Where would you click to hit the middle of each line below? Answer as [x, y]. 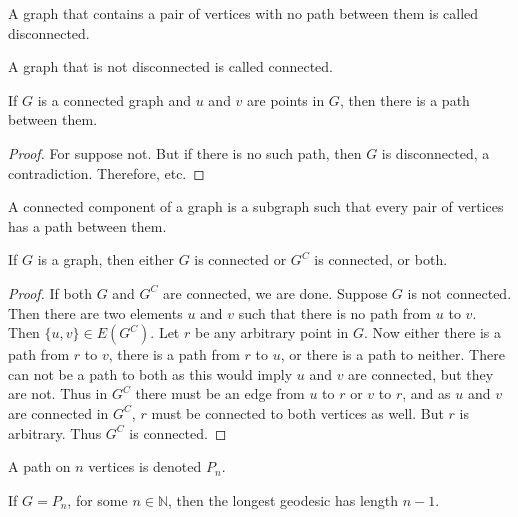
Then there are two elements [95, 312]
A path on [39, 466]
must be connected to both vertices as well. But [297, 412]
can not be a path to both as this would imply [150, 373]
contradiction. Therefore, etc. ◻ [106, 172]
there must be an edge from [220, 393]
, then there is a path [404, 99]
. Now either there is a [433, 332]
